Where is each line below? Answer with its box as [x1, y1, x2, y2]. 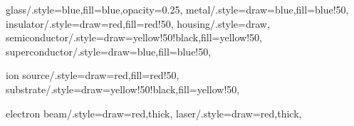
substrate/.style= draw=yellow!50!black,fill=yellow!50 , [6, 81, 240, 96]
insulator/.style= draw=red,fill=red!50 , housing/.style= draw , [6, 16, 270, 31]
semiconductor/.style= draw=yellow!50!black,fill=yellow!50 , [6, 30, 262, 45]
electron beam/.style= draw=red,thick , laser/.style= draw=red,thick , [6, 105, 302, 120]
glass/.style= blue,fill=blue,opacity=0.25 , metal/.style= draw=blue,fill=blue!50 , [6, 2, 349, 16]
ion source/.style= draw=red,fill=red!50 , [6, 68, 179, 83]
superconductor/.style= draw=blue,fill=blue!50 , [6, 43, 212, 58]
